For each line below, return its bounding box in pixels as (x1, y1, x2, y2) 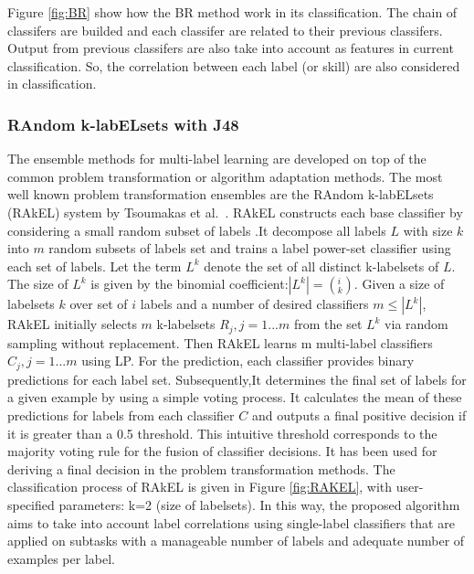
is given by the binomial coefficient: (90, 274, 289, 293)
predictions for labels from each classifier (7, 406, 235, 425)
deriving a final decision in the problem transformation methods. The (7, 459, 395, 478)
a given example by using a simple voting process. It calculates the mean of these (7, 388, 462, 407)
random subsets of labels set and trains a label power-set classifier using (48, 239, 451, 258)
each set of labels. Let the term (7, 256, 182, 275)
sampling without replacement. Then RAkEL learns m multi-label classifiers (7, 333, 433, 352)
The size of (7, 274, 68, 293)
